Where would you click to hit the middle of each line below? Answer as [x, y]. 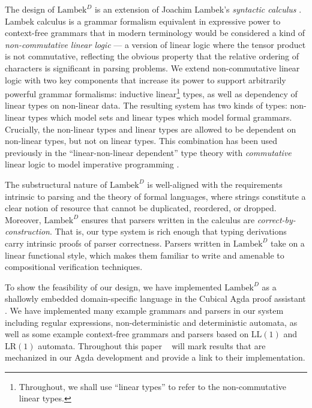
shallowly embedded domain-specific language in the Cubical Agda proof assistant [155, 298]
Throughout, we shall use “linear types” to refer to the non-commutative [153, 386]
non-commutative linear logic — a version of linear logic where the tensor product [155, 44]
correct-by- [276, 219]
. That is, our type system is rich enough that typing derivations [168, 231]
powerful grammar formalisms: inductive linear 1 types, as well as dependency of [151, 93]
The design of [30, 9]
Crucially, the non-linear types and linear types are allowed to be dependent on [151, 129]
